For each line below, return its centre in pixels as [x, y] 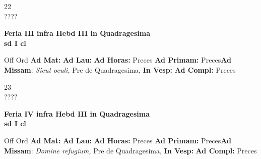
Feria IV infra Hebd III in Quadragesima [77, 113]
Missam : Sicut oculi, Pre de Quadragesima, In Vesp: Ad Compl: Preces [120, 69]
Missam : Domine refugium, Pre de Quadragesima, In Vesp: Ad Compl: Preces [130, 150]
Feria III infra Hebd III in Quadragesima [77, 33]
